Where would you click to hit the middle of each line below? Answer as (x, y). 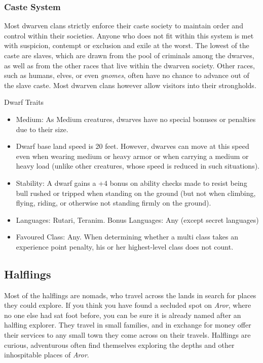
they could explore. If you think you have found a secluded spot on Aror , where (128, 305)
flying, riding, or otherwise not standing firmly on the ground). (114, 203)
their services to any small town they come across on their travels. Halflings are (127, 335)
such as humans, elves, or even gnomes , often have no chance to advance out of (127, 75)
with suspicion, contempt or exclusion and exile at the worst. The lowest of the (127, 45)
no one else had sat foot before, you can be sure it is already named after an (123, 315)
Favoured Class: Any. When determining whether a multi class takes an (127, 237)
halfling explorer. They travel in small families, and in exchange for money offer (128, 325)
